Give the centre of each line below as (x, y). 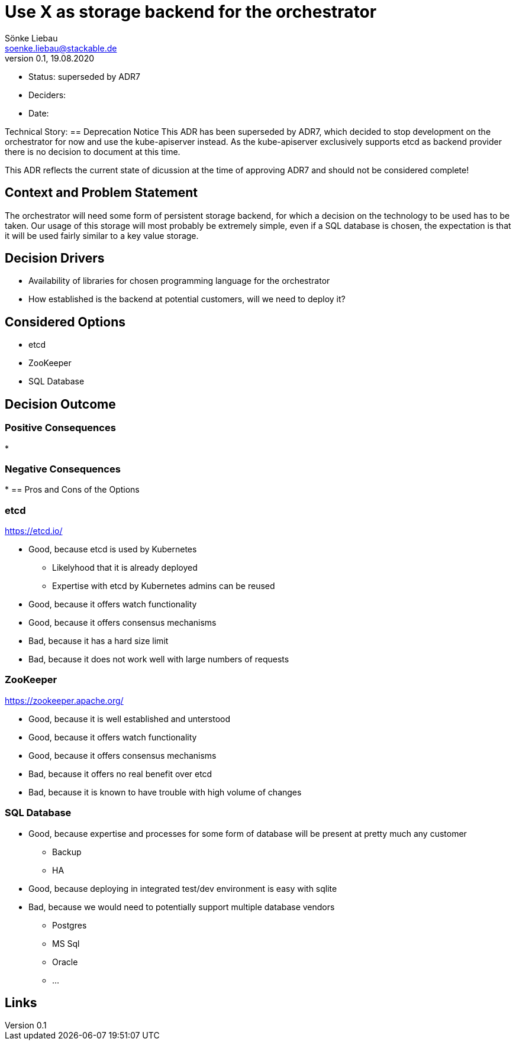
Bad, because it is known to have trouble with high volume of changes (165, 792)
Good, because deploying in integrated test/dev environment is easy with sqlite (183, 888)
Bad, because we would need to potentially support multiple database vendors (182, 907)
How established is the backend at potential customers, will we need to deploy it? (187, 299)
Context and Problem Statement (101, 193)
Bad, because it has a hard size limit (99, 641)
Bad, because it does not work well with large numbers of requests (159, 659)
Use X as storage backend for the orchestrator (191, 12)
